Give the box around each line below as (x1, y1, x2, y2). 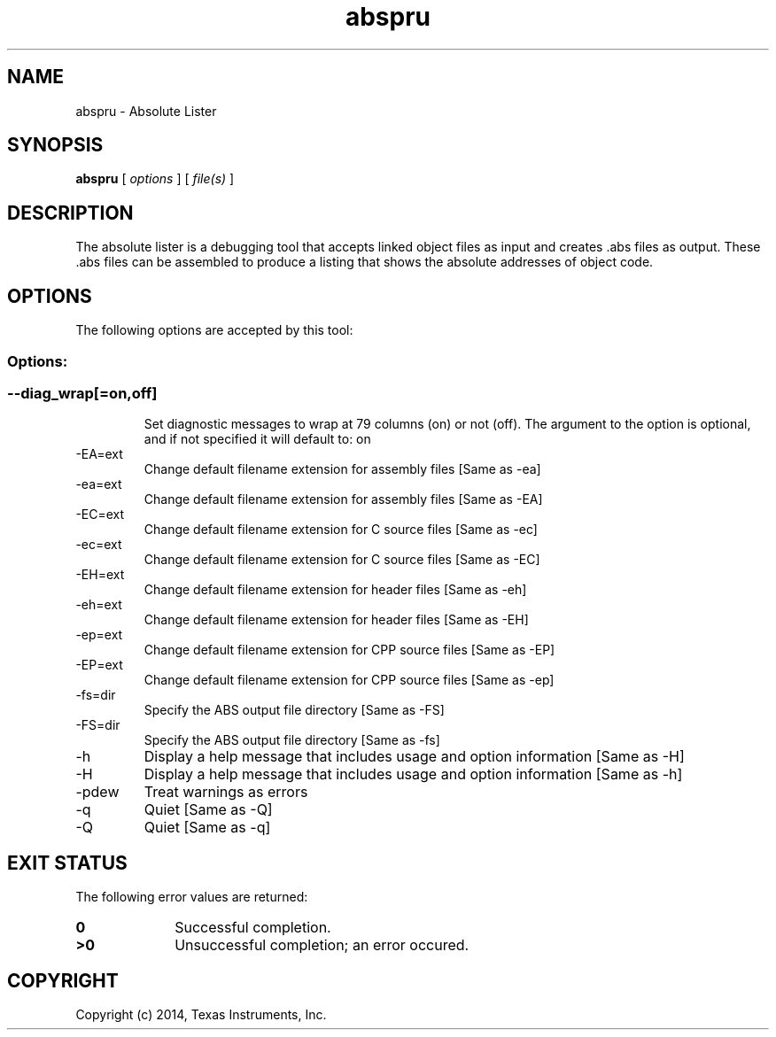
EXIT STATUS (7, 851, 128, 874)
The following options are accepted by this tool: (75, 322, 353, 338)
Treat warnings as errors (144, 783, 308, 801)
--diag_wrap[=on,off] (7, 383, 158, 402)
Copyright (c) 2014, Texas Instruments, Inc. (75, 1006, 327, 1022)
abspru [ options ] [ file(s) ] (75, 171, 235, 187)
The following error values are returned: (75, 889, 308, 905)
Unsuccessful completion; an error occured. (175, 936, 469, 955)
